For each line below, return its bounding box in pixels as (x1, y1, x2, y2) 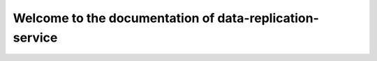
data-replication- (217, 10, 319, 26)
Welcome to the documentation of (13, 10, 215, 26)
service (13, 30, 58, 45)
